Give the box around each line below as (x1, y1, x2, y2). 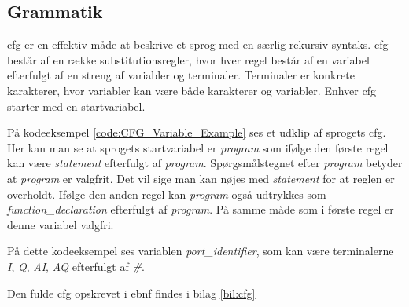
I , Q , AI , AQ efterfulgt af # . (7, 258, 145, 274)
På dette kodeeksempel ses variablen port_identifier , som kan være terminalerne (7, 243, 394, 259)
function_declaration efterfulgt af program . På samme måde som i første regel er (7, 201, 394, 217)
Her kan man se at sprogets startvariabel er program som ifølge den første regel (7, 139, 389, 155)
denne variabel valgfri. (7, 216, 114, 232)
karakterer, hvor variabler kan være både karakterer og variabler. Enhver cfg (7, 82, 376, 98)
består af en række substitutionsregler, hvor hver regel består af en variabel (7, 51, 370, 68)
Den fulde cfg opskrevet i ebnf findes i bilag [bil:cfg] (7, 284, 256, 301)
